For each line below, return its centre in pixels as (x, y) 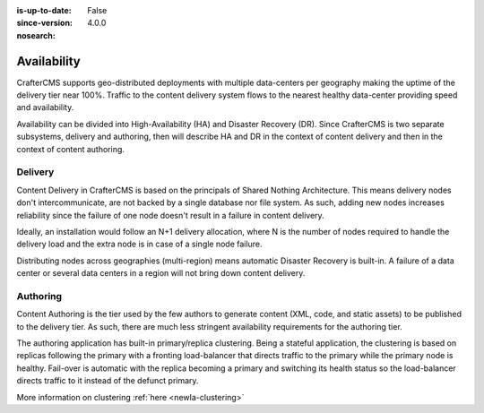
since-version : (45, 23)
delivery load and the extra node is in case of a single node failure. (139, 244)
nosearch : (36, 35)
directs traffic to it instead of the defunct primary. (108, 381)
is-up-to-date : (44, 10)
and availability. (45, 108)
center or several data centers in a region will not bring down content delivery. (161, 273)
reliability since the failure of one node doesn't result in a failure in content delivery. (170, 215)
